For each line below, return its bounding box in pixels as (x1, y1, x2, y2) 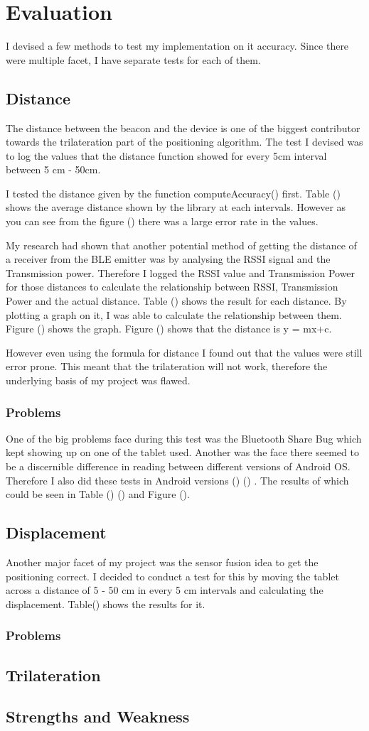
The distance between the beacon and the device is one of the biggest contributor (6, 120, 360, 135)
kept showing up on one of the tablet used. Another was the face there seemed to (6, 445, 359, 460)
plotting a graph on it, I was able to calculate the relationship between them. (6, 307, 342, 322)
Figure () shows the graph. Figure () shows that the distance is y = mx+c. (6, 321, 332, 336)
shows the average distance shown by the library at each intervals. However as (6, 200, 346, 215)
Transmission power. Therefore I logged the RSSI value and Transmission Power (6, 265, 355, 280)
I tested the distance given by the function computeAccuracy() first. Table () (6, 185, 341, 200)
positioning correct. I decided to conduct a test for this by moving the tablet (6, 568, 339, 583)
